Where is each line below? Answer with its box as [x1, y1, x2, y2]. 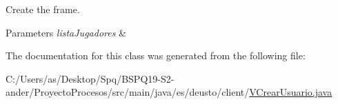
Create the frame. [6, 2, 80, 16]
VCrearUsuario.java [249, 85, 332, 99]
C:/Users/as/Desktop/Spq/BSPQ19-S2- [6, 71, 175, 85]
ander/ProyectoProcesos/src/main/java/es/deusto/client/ [6, 85, 250, 99]
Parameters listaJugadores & [6, 25, 126, 39]
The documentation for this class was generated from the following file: [6, 48, 306, 63]
